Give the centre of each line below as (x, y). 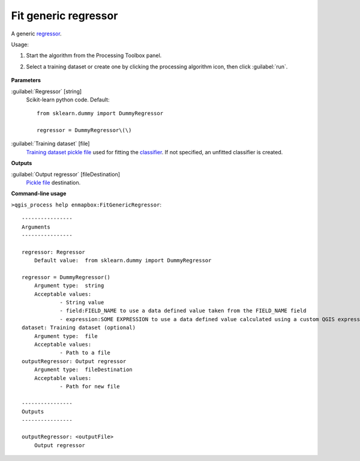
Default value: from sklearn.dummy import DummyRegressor (123, 261)
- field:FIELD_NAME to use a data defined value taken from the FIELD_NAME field (183, 311)
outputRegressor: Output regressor (74, 361)
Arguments (36, 227)
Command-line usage (39, 194)
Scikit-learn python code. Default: (68, 100)
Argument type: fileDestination (83, 370)
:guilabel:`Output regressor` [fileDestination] (65, 174)
